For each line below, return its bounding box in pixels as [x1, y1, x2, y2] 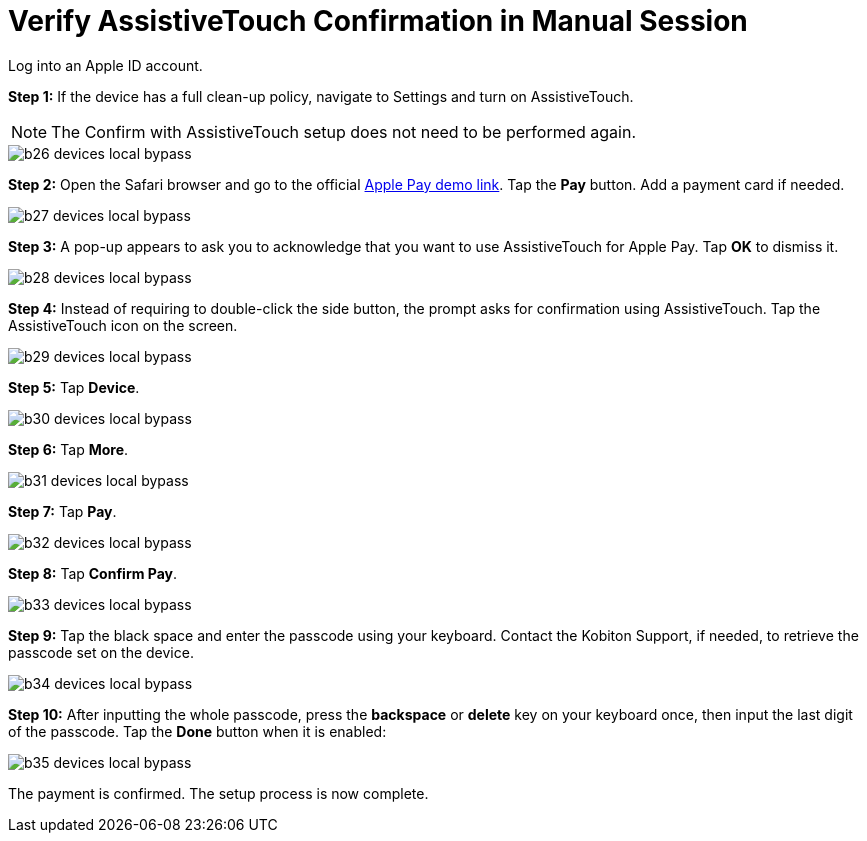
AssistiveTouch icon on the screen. [8, 316, 238, 334]
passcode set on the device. [8, 643, 194, 661]
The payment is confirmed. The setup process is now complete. [8, 784, 429, 802]
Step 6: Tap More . [8, 440, 129, 458]
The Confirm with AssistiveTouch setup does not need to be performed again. [51, 121, 637, 142]
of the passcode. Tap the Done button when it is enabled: [8, 722, 387, 740]
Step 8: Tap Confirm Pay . [8, 564, 178, 582]
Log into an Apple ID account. [8, 56, 203, 74]
